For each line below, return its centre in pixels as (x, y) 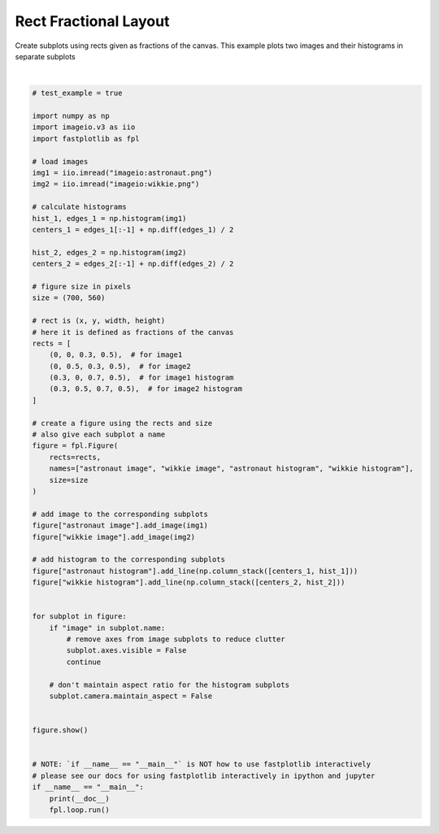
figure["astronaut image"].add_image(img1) (120, 526)
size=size (69, 480)
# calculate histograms (80, 207)
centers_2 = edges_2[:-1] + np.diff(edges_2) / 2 (133, 264)
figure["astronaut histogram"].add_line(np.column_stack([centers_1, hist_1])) (195, 571)
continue (84, 662)
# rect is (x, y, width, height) (99, 321)
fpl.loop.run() (79, 810)
